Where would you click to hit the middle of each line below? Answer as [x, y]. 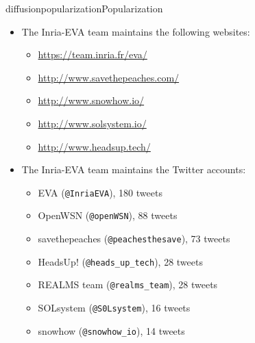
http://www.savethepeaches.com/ [109, 77]
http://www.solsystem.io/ [92, 123]
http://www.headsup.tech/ [94, 146]
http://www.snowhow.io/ [91, 100]
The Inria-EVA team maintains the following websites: [136, 31]
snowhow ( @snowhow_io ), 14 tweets [111, 330]
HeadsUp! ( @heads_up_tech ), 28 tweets [120, 261]
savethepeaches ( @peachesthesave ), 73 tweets [134, 239]
